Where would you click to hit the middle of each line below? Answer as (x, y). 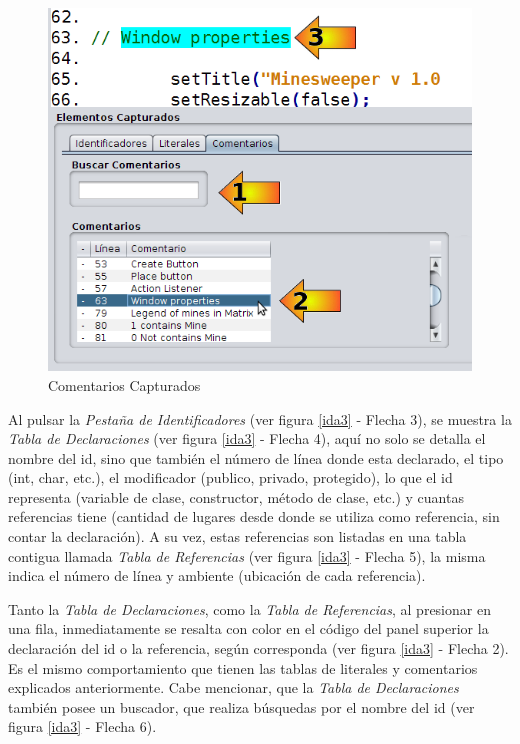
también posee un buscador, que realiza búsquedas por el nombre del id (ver (241, 706)
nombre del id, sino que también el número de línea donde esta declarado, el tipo (256, 457)
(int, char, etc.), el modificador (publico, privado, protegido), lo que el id (230, 477)
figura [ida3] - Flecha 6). (82, 726)
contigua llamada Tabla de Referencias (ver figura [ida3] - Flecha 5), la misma (247, 555)
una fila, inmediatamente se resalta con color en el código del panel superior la (248, 628)
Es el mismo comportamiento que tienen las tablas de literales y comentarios (243, 667)
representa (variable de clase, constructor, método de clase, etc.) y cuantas (236, 496)
